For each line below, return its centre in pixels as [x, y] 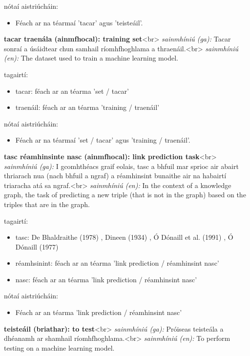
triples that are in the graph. [47, 204]
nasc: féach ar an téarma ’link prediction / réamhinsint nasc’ [106, 279]
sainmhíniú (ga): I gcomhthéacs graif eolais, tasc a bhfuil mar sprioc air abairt [121, 166]
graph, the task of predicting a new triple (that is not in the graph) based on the [125, 195]
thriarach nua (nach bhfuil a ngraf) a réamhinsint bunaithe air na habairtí [115, 176]
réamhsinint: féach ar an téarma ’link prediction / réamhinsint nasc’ [117, 263]
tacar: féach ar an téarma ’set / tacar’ [72, 91]
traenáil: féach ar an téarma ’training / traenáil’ [87, 107]
